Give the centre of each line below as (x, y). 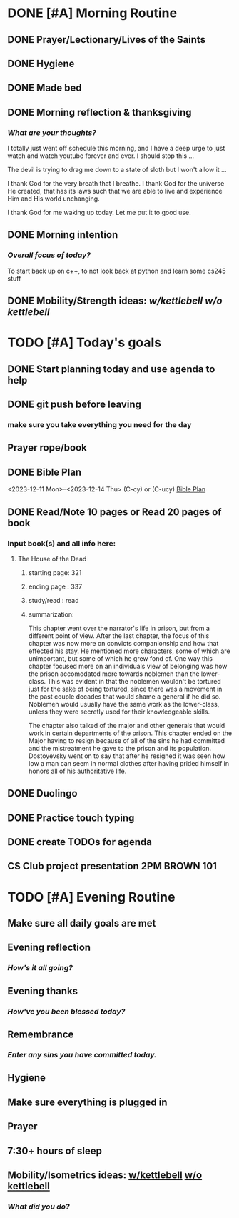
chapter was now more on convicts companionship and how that (123, 643)
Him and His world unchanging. (54, 199)
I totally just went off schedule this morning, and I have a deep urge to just (116, 149)
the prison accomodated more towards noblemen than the (114, 674)
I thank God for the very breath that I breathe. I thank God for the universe (116, 184)
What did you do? (39, 1207)
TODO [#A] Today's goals (85, 343)
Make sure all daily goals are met (82, 923)
